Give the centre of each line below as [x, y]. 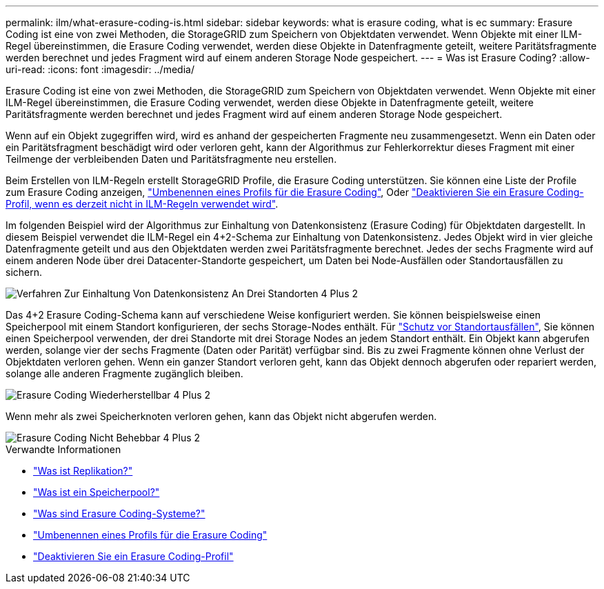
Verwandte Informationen [63, 449]
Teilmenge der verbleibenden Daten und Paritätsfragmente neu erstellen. [171, 159]
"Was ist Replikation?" [83, 471]
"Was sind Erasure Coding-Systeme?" [119, 513]
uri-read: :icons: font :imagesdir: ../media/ [100, 69]
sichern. [24, 272]
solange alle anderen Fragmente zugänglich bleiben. [124, 373]
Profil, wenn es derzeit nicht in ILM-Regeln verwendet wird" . [142, 204]
